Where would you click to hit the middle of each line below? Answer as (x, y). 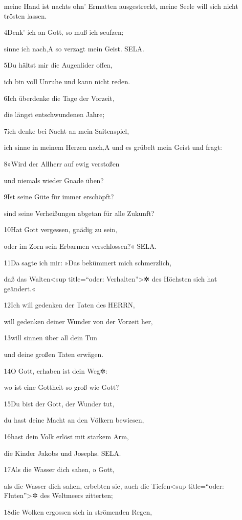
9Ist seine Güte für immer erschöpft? (59, 197)
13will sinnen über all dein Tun (51, 338)
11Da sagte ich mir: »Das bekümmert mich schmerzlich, (88, 262)
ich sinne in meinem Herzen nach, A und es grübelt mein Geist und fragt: (113, 147)
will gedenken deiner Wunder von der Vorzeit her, (78, 321)
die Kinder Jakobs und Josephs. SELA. (63, 453)
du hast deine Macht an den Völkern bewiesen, (74, 420)
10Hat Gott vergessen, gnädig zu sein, (61, 229)
